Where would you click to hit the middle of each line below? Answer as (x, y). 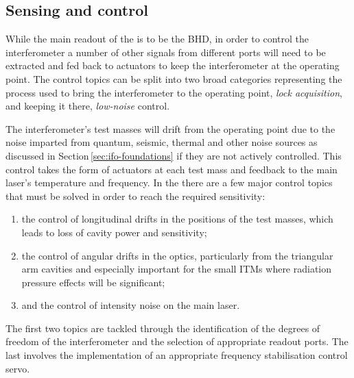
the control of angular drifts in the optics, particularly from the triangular (177, 255)
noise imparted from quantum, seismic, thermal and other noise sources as (162, 142)
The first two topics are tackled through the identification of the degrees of (163, 328)
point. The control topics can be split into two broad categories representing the (174, 78)
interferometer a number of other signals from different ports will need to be (166, 52)
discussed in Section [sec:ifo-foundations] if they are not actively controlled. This (174, 155)
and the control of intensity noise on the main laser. (131, 305)
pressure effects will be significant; (93, 282)
